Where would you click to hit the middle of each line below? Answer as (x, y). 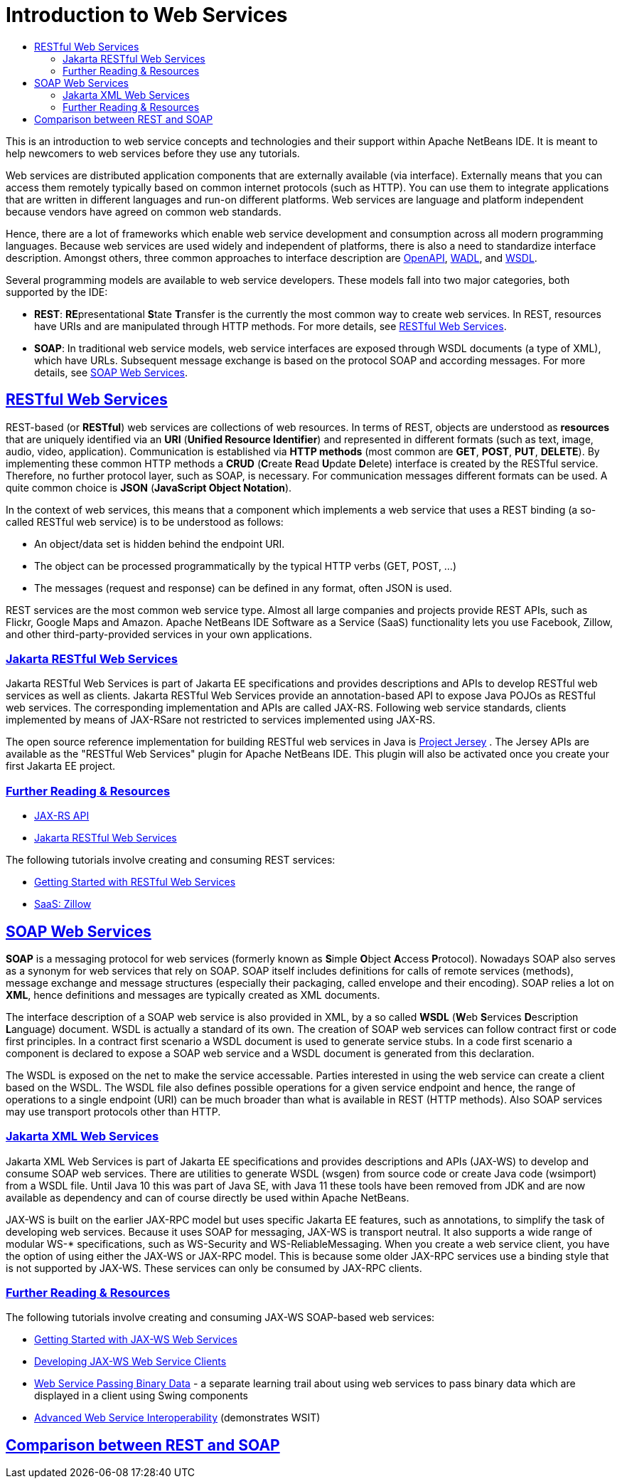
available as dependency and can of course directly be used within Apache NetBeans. (208, 1197)
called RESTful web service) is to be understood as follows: (145, 521)
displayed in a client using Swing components (141, 1396)
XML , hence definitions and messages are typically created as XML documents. (193, 995)
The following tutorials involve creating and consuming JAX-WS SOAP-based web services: (220, 1318)
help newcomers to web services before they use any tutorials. (153, 153)
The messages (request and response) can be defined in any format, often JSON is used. (243, 588)
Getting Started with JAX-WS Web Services (136, 1340)
